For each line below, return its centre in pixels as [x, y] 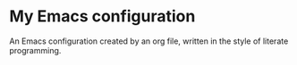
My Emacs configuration [102, 16]
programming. [35, 50]
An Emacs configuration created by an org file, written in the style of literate [149, 41]
